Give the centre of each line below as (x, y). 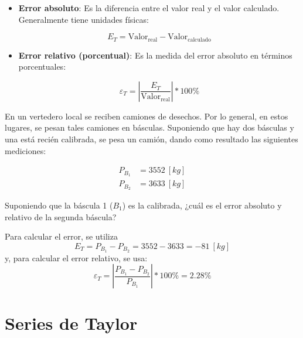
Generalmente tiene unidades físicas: (84, 19)
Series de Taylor (71, 323)
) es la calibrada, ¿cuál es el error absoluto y (202, 205)
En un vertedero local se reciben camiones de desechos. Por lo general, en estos (147, 116)
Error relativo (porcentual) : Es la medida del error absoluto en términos (155, 55)
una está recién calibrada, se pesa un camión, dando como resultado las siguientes (151, 139)
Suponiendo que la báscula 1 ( (59, 205)
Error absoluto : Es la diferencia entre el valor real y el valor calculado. (149, 8)
